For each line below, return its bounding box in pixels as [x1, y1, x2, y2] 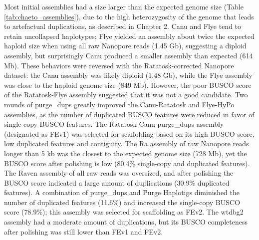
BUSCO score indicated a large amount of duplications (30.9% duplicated [4, 177, 230, 188]
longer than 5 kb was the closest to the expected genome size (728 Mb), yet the [4, 148, 247, 158]
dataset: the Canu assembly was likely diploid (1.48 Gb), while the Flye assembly [4, 70, 253, 80]
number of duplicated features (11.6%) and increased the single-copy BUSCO [4, 197, 241, 207]
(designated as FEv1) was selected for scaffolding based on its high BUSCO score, [4, 128, 255, 139]
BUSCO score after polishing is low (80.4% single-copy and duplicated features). [4, 158, 250, 168]
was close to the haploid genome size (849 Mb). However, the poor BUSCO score [4, 79, 252, 90]
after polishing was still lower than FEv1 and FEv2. [4, 226, 163, 237]
